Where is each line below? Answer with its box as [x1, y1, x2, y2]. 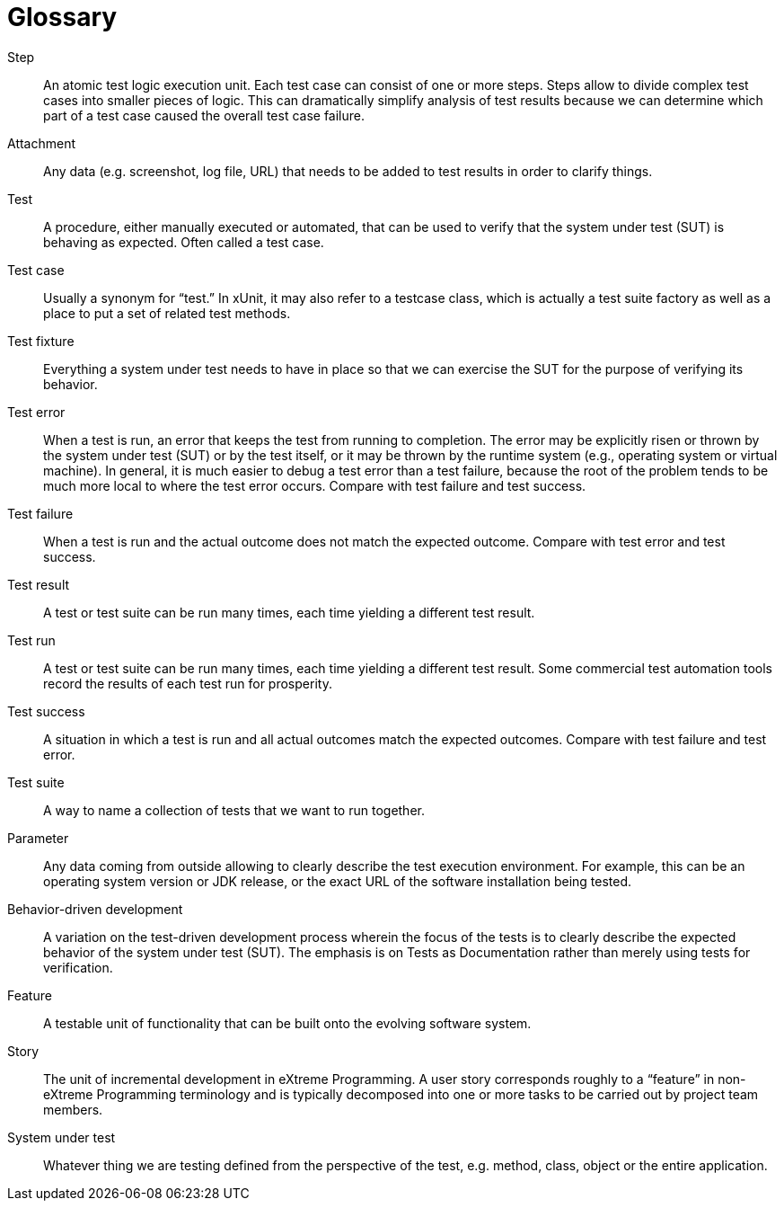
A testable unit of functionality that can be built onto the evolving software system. [43, 1015, 532, 1031]
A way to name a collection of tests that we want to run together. [43, 802, 425, 818]
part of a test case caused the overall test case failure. [43, 107, 366, 123]
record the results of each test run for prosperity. [43, 675, 332, 691]
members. [43, 1101, 103, 1117]
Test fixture [7, 333, 75, 349]
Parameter [7, 830, 69, 846]
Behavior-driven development [7, 901, 183, 917]
